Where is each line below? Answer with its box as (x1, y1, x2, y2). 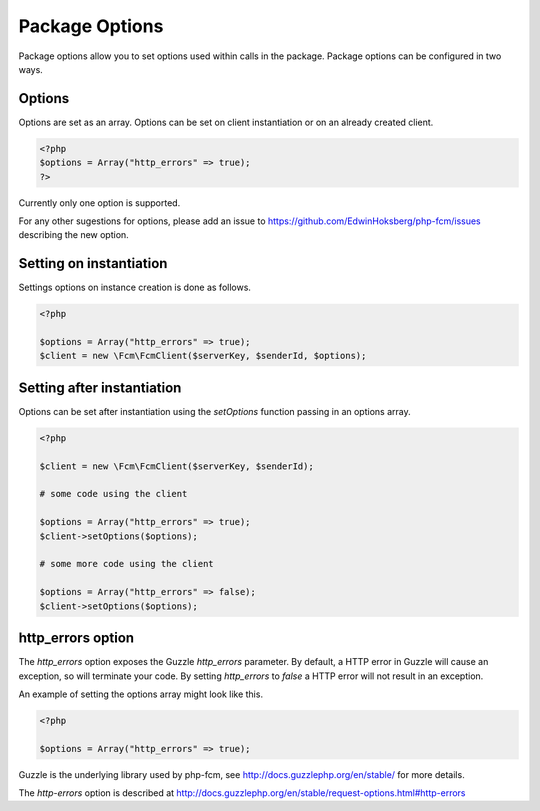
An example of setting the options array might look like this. (18, 688, 264, 700)
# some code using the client (39, 488, 188, 500)
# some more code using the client (39, 558, 214, 570)
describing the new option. (18, 229, 129, 241)
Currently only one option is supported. (18, 196, 181, 209)
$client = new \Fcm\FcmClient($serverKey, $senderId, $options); (39, 350, 367, 362)
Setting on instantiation (18, 255, 168, 272)
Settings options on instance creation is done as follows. (18, 281, 252, 294)
